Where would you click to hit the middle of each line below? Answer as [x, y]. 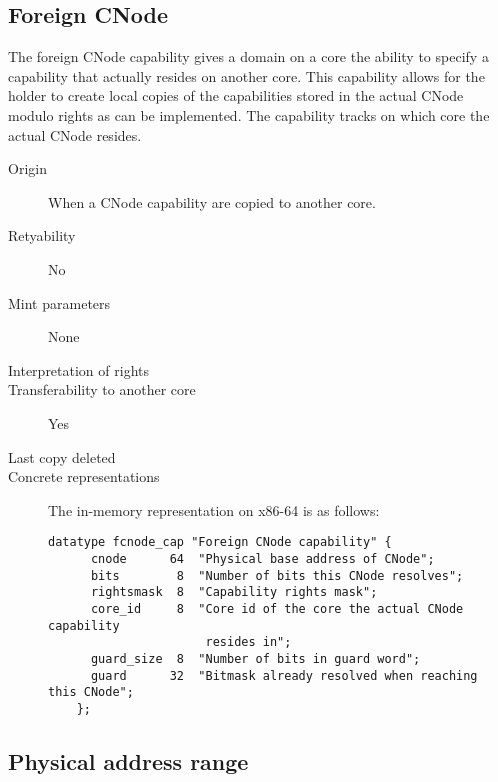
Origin [27, 168]
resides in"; [248, 642]
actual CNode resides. [75, 134]
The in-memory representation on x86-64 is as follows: [214, 509]
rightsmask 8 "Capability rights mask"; [234, 592]
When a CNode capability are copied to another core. [212, 201]
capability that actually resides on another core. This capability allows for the [246, 75]
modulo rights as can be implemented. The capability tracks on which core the [249, 114]
